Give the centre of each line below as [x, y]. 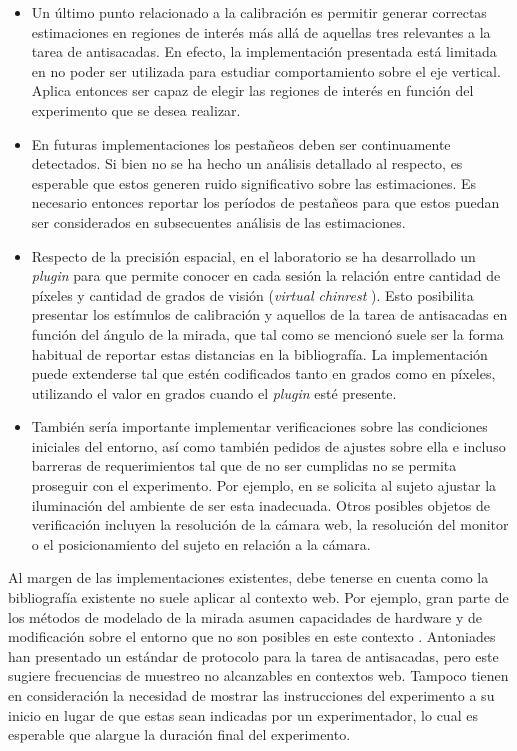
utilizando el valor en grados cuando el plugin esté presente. [214, 392]
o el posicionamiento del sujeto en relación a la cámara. [201, 543]
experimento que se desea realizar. [136, 109]
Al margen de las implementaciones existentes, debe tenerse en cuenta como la [248, 577]
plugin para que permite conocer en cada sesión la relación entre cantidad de [266, 275]
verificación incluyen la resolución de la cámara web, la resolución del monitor [270, 524]
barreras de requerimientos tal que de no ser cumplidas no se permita [244, 465]
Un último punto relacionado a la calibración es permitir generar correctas [259, 12]
